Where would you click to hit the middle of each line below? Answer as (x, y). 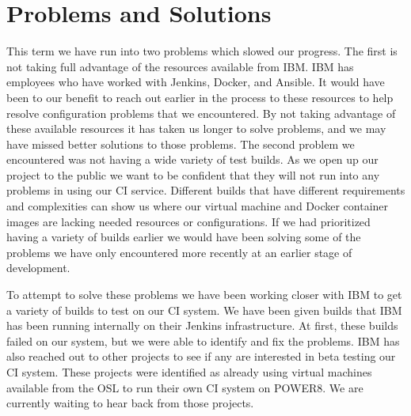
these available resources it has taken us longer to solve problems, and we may (196, 129)
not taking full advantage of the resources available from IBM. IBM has (180, 66)
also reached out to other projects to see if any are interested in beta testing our (201, 356)
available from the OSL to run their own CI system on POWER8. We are (185, 387)
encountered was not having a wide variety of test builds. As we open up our (192, 159)
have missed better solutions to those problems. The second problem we (181, 144)
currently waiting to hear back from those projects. (130, 403)
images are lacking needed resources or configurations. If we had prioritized (188, 221)
